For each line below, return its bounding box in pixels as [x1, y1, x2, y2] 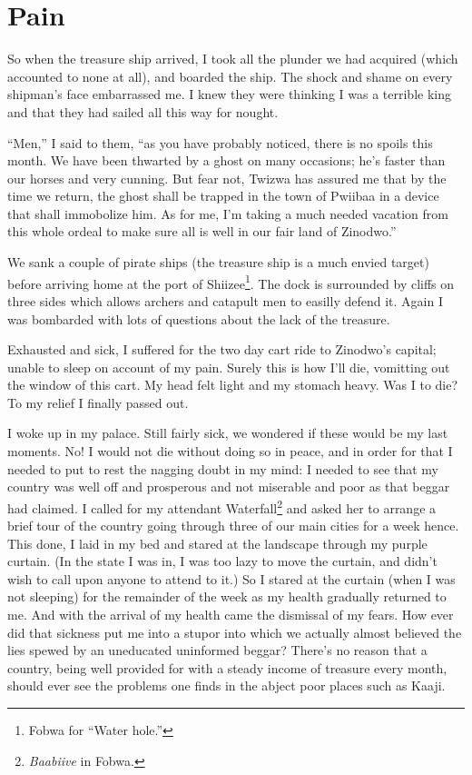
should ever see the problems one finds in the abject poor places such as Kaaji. [7, 676, 446, 695]
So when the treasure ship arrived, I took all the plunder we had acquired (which [7, 49, 458, 68]
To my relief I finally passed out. [7, 392, 189, 412]
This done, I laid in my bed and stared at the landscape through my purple [7, 533, 428, 552]
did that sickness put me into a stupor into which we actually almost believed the [7, 622, 462, 641]
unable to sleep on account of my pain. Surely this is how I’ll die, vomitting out [7, 357, 450, 376]
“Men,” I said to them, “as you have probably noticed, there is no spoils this [7, 133, 433, 152]
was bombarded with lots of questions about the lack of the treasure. [7, 309, 390, 328]
